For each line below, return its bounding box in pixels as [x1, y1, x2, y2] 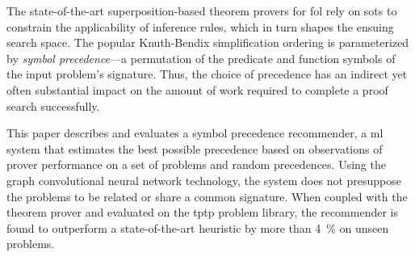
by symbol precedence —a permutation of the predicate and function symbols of [6, 49, 396, 66]
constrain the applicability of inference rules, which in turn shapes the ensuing [6, 18, 394, 35]
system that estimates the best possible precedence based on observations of [6, 140, 383, 157]
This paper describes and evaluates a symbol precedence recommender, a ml [6, 124, 384, 141]
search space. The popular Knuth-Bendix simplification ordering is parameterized [6, 34, 409, 51]
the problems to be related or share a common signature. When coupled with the [6, 187, 408, 204]
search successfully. [6, 97, 100, 114]
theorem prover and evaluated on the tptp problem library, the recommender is [6, 204, 398, 221]
